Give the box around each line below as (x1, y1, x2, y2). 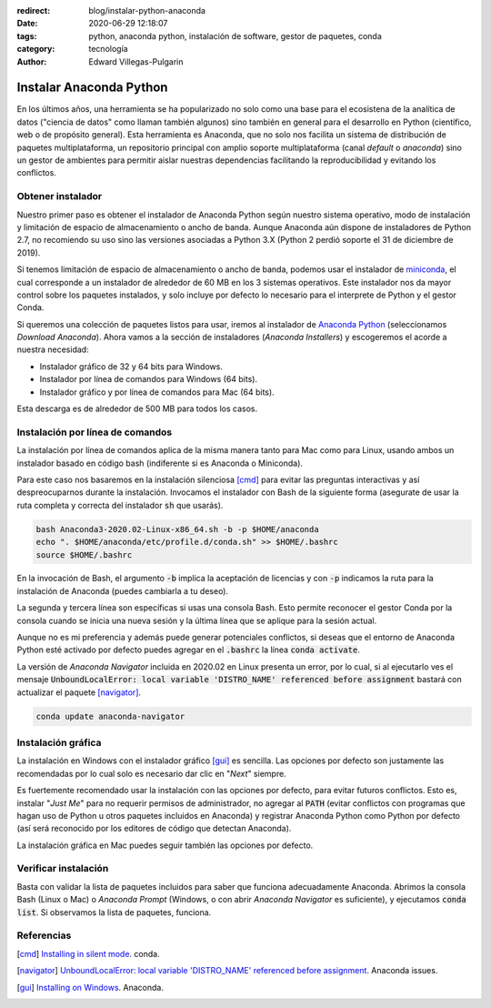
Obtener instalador (16, 190, 103, 203)
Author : (16, 55, 47, 67)
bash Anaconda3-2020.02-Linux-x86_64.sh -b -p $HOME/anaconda (35, 524, 319, 534)
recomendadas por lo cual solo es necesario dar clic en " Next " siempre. (16, 768, 286, 779)
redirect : (16, 5, 51, 15)
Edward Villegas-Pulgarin (88, 55, 184, 67)
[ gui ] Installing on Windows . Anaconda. (16, 982, 164, 993)
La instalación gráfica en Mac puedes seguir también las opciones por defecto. (16, 840, 314, 851)
